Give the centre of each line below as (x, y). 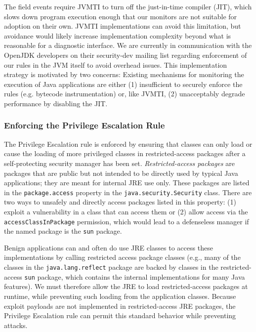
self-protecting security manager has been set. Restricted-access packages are (119, 163)
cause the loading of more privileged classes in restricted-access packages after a (125, 153)
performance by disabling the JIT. (56, 103)
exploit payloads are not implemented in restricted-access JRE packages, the (120, 306)
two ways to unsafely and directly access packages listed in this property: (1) (120, 202)
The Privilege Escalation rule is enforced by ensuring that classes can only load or (128, 144)
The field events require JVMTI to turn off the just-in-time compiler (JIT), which (128, 6)
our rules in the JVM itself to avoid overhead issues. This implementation (116, 64)
